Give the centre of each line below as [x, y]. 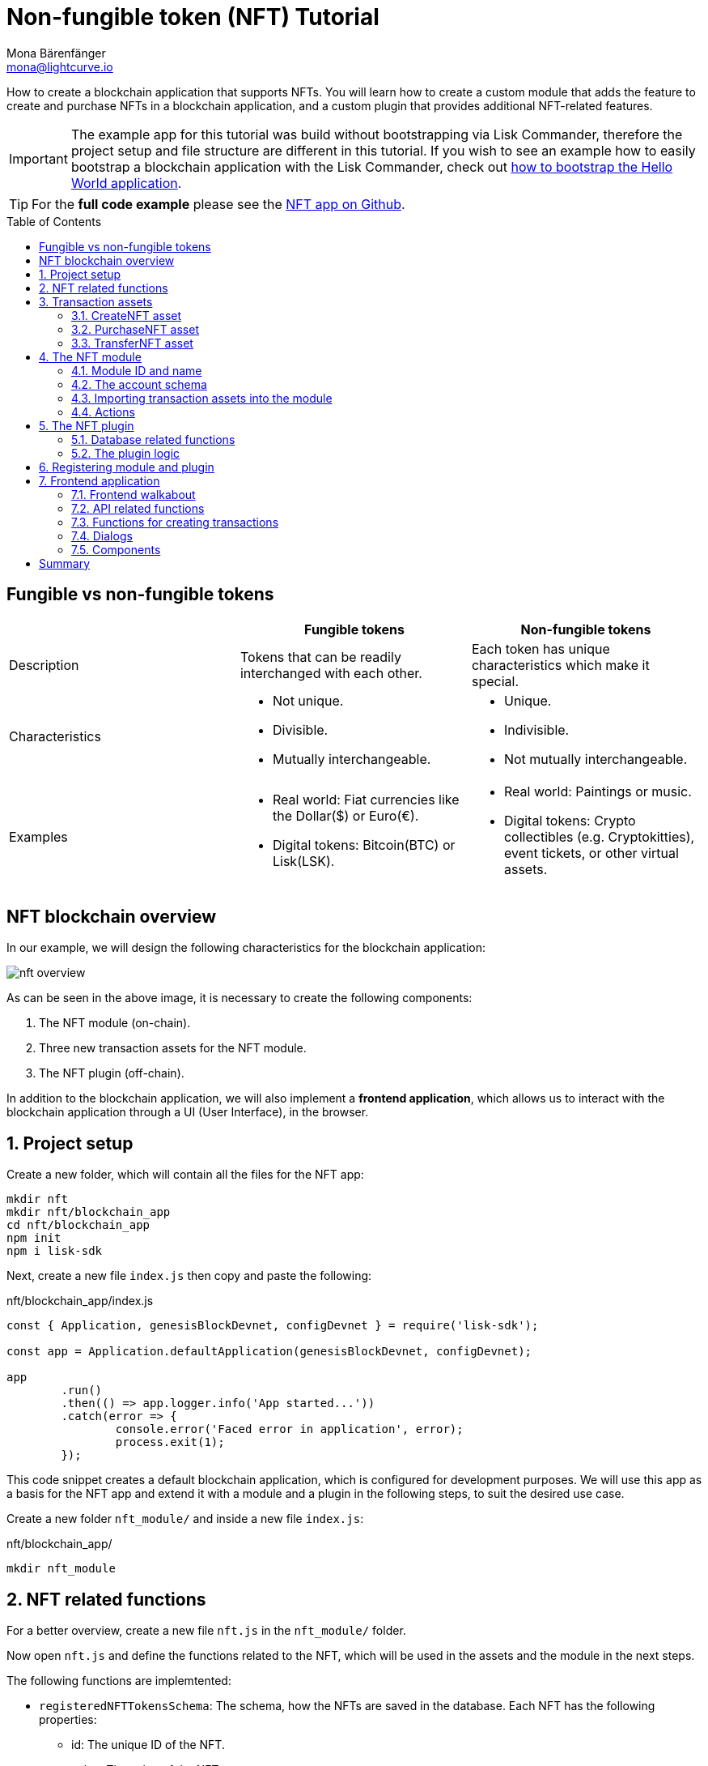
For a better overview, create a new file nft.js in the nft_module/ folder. [206, 1631]
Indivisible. [536, 729]
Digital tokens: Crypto [570, 820]
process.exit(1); [170, 1442]
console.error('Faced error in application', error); [289, 1429]
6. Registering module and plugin [127, 467]
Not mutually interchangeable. [596, 759]
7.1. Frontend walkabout [134, 494]
